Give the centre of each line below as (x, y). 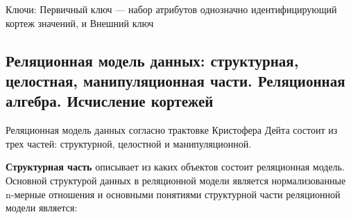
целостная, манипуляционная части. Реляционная (175, 80)
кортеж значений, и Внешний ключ (80, 23)
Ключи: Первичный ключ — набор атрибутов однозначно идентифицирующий (171, 9)
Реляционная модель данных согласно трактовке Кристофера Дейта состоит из (172, 130)
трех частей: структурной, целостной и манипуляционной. (129, 143)
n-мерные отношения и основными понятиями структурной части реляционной (173, 194)
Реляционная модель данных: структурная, (152, 60)
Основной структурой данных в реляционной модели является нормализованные (176, 180)
